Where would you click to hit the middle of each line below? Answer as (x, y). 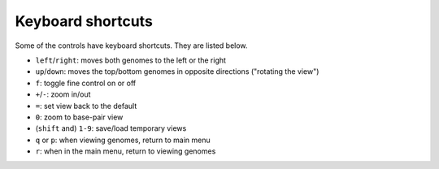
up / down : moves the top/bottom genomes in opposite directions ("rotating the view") (177, 71)
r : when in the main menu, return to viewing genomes (126, 151)
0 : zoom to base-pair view (79, 117)
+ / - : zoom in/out (63, 94)
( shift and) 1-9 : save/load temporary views (111, 128)
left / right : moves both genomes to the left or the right (131, 60)
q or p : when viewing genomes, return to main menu (123, 140)
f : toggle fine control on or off (86, 83)
